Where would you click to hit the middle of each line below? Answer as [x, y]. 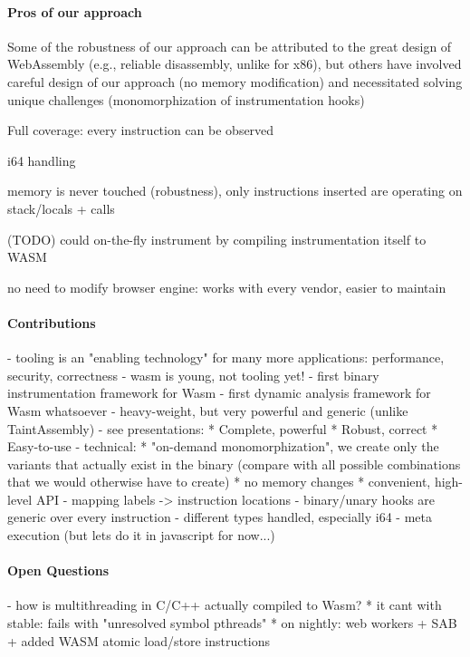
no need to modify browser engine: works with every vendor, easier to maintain [227, 287]
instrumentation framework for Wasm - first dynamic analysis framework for [219, 393]
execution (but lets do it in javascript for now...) [141, 535]
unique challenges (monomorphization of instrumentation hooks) [186, 99]
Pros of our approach [75, 11]
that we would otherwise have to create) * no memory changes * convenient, [219, 482]
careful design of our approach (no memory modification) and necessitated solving [235, 81]
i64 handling [42, 160]
